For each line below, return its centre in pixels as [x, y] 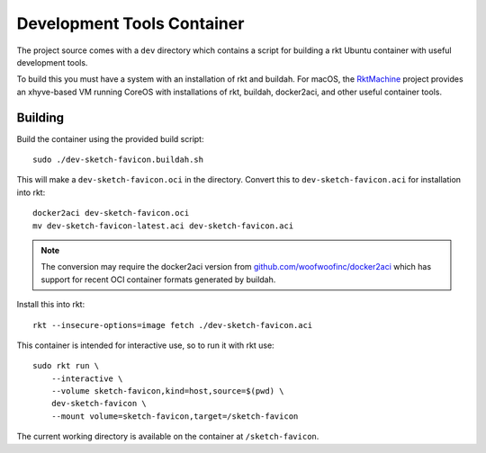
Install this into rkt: [51, 305]
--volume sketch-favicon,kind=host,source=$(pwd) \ [167, 391]
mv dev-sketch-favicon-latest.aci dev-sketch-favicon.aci [163, 226]
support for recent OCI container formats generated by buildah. [158, 280]
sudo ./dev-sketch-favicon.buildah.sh [118, 160]
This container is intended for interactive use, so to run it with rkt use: [145, 345]
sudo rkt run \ [66, 366]
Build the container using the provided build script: [110, 138]
